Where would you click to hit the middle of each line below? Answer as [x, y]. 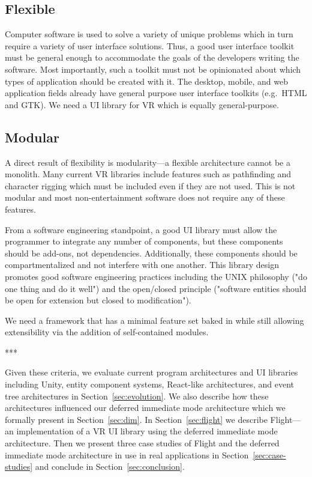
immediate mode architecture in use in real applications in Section [127, 454]
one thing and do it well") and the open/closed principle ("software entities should [156, 288]
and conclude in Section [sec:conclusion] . [110, 466]
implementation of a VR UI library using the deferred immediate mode [147, 431]
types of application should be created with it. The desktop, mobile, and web [147, 81]
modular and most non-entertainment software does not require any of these [145, 197]
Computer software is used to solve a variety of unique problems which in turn [149, 34]
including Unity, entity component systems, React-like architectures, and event [150, 384]
